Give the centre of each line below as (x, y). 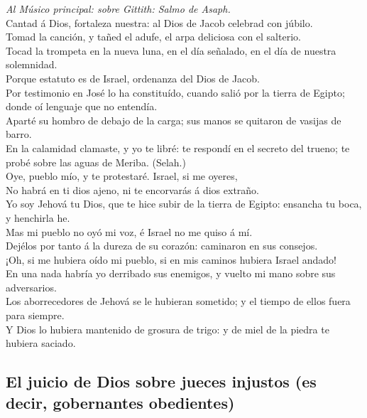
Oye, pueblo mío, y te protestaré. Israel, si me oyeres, (122, 176)
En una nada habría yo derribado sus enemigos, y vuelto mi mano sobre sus (171, 273)
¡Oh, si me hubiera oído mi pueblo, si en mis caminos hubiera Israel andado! (171, 259)
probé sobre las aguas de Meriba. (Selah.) (96, 162)
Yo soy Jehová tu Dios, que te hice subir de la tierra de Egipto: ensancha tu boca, (184, 204)
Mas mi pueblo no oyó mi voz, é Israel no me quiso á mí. (129, 231)
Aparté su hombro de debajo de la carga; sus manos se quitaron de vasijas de (174, 120)
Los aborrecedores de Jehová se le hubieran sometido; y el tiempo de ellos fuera (178, 301)
